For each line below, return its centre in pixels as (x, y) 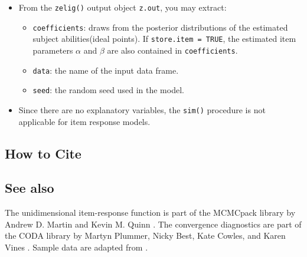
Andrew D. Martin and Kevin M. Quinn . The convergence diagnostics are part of (153, 224)
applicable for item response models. (84, 121)
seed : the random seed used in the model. (108, 90)
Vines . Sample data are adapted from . (76, 247)
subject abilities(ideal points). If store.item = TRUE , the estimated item (164, 39)
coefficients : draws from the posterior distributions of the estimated (160, 27)
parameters (53, 50)
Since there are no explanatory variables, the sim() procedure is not (142, 109)
